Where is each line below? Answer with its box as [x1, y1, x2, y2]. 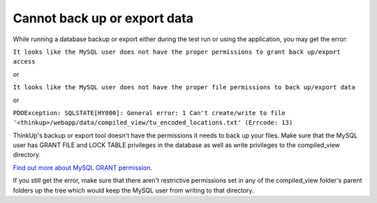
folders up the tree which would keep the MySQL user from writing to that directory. [13, 186, 254, 195]
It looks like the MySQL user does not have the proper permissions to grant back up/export [13, 47, 341, 56]
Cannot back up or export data [13, 10, 193, 26]
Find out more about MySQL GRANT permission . [13, 163, 153, 172]
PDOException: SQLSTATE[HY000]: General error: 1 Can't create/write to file [13, 109, 286, 116]
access [13, 58, 36, 66]
